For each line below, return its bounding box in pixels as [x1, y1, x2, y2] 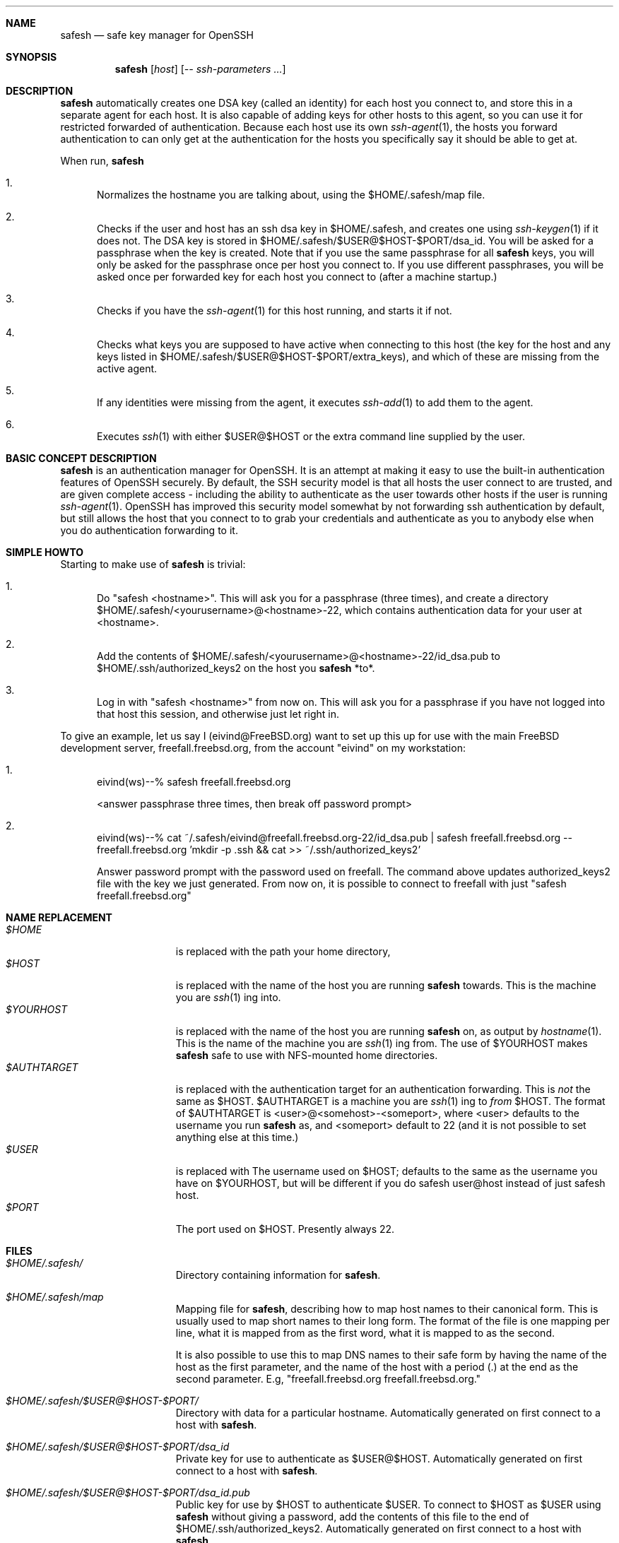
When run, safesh [60, 155, 144, 167]
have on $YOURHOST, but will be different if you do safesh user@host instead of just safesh [175, 1177, 606, 1189]
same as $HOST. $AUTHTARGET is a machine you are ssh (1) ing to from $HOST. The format [175, 1095, 606, 1107]
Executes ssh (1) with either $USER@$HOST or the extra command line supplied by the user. [97, 430, 526, 442]
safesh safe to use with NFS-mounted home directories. [175, 1049, 438, 1061]
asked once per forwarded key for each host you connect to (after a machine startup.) [97, 271, 497, 283]
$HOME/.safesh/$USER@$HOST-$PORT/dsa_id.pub [6, 1486, 250, 1498]
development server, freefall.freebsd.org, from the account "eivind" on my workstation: [60, 742, 466, 754]
